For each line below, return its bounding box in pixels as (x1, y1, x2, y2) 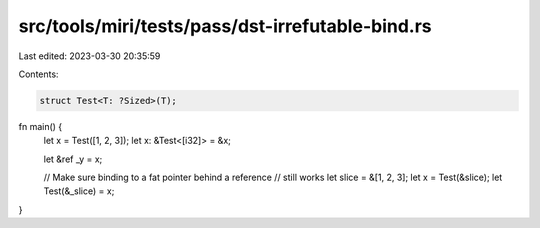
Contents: (18, 68, 59, 80)
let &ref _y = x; (43, 153, 103, 165)
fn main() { (18, 120, 63, 132)
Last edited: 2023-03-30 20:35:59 (18, 50, 161, 62)
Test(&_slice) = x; (43, 185, 115, 197)
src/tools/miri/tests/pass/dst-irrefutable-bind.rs (18, 15, 432, 37)
